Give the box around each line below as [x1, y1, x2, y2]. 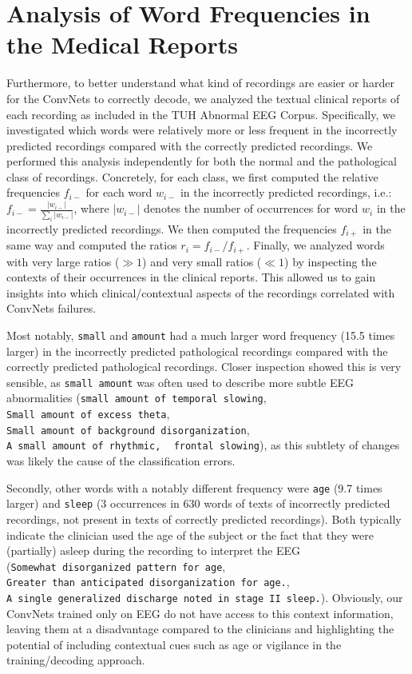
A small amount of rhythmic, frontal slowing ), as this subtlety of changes [6, 437, 400, 453]
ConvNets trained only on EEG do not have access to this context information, [6, 604, 394, 621]
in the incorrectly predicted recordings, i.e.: [180, 184, 392, 201]
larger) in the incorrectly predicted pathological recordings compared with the [6, 342, 388, 359]
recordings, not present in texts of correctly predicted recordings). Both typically [6, 510, 402, 527]
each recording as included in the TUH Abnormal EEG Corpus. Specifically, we [6, 106, 395, 122]
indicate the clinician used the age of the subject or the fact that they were [6, 526, 374, 543]
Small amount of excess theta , [6, 405, 170, 422]
